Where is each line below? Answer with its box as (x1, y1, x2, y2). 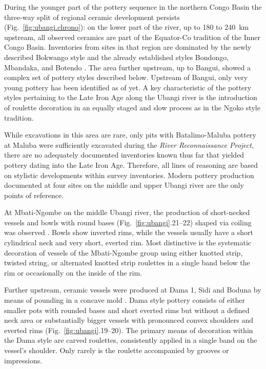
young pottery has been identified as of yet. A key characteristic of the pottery (4, 82, 252, 92)
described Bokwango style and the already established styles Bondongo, (4, 51, 229, 62)
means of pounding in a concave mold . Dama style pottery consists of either (4, 295, 245, 305)
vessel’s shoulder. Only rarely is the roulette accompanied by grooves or (4, 345, 229, 355)
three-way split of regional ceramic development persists (4, 11, 180, 22)
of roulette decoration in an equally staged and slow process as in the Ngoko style (4, 102, 260, 112)
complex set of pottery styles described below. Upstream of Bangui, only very (4, 72, 248, 83)
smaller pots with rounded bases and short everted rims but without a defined (4, 304, 250, 315)
